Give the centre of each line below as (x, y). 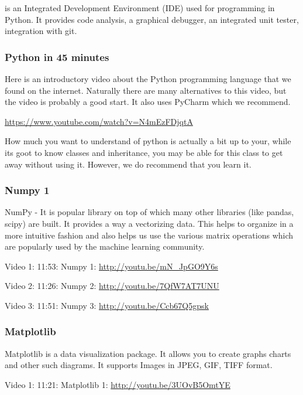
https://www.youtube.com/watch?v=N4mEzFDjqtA (99, 121)
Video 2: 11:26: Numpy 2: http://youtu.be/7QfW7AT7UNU (112, 286)
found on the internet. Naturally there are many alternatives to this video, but (146, 90)
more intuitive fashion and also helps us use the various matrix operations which (149, 235)
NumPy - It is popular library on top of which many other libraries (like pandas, (149, 212)
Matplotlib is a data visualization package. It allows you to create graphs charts (148, 353)
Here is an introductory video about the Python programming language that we (148, 79)
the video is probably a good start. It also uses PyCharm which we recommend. (148, 102)
